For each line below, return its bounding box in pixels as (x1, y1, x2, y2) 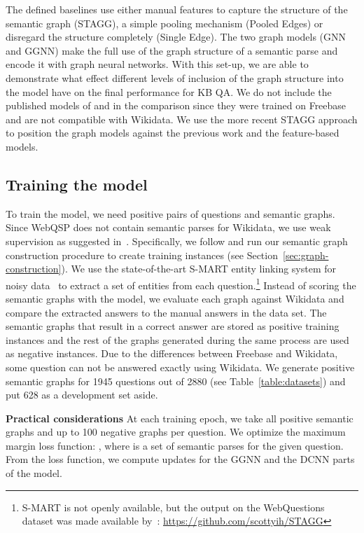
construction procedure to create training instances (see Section (6, 247, 278, 262)
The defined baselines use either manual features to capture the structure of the (6, 2, 348, 16)
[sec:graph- (283, 247, 329, 262)
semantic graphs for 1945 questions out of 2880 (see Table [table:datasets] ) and (6, 373, 346, 388)
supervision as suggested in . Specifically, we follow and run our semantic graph (6, 233, 348, 248)
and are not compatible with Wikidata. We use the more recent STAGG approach (6, 111, 358, 126)
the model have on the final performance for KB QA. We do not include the (6, 84, 332, 99)
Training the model (6, 173, 148, 195)
